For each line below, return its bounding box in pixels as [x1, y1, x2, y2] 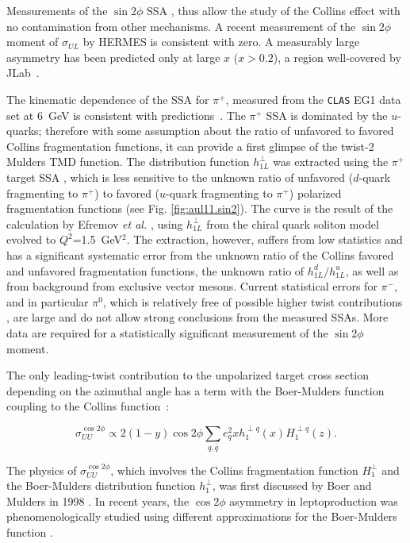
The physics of [6, 461, 77, 478]
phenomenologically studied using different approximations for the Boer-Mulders [6, 508, 397, 525]
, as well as [345, 262, 399, 279]
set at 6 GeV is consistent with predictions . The [6, 106, 246, 123]
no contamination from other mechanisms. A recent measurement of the [6, 17, 356, 34]
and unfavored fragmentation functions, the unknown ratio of [6, 262, 305, 279]
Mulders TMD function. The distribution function [6, 153, 250, 170]
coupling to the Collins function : [6, 398, 170, 414]
